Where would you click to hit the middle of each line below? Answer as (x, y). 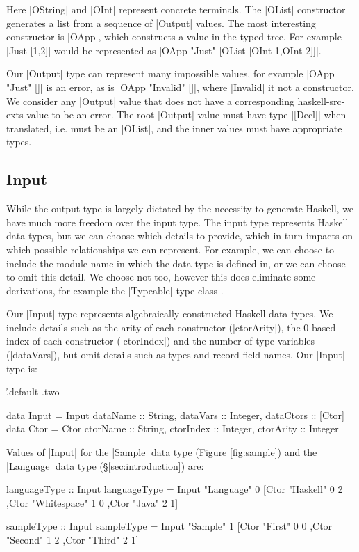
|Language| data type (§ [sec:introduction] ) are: (105, 465)
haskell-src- (321, 101)
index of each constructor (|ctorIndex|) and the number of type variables (161, 341)
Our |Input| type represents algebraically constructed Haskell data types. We (170, 314)
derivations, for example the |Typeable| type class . (115, 290)
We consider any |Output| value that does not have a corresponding (150, 101)
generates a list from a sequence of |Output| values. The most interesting (161, 23)
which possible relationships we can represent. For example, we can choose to (170, 249)
